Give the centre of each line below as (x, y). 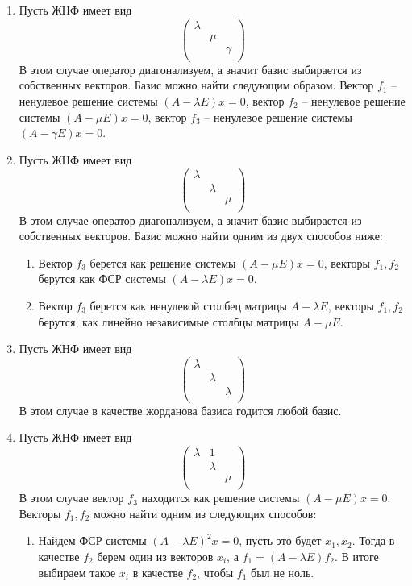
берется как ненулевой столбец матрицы (188, 305)
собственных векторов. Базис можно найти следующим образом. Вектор (196, 85)
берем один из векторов (155, 557)
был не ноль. (283, 572)
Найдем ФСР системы (92, 540)
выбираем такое (77, 572)
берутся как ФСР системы (102, 278)
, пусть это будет (280, 540)
